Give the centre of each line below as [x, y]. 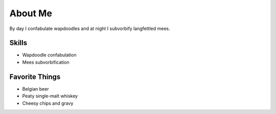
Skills [18, 43]
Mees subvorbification [46, 62]
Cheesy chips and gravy [48, 103]
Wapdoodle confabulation [49, 55]
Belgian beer [36, 89]
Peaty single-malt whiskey [50, 96]
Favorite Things [35, 77]
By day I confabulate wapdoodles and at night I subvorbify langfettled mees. [90, 28]
